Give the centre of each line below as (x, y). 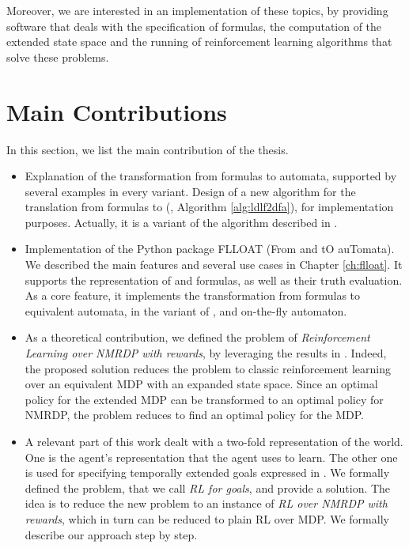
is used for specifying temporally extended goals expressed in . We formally (207, 472)
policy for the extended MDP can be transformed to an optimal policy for (204, 399)
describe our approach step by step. (111, 534)
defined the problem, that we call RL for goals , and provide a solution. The (208, 488)
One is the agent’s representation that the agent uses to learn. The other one (211, 457)
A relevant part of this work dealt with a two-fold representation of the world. (214, 441)
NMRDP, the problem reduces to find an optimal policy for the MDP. (195, 415)
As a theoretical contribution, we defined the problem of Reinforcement (197, 337)
